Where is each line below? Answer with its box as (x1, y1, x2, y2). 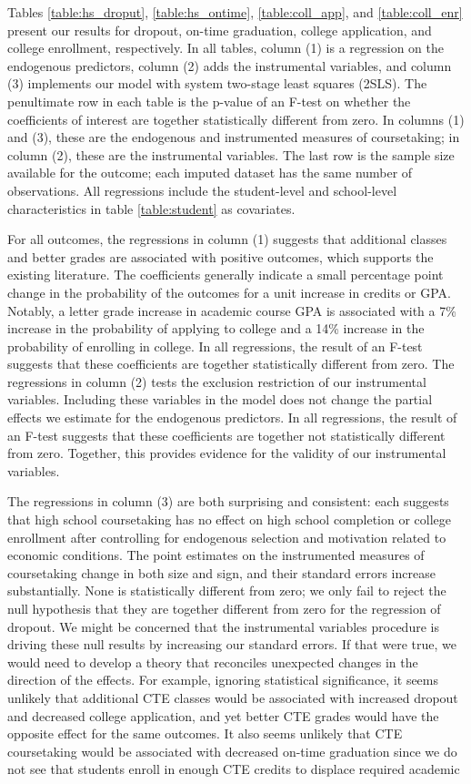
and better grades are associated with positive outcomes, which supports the (7, 247, 434, 266)
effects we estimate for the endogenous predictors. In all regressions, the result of (7, 408, 457, 427)
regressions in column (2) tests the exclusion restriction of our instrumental (7, 372, 426, 391)
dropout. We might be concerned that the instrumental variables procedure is (7, 616, 439, 636)
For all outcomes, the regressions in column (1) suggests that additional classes (7, 229, 447, 249)
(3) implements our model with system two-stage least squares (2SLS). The (7, 74, 427, 93)
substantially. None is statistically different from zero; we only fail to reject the (7, 581, 446, 600)
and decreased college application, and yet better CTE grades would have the (7, 706, 439, 725)
